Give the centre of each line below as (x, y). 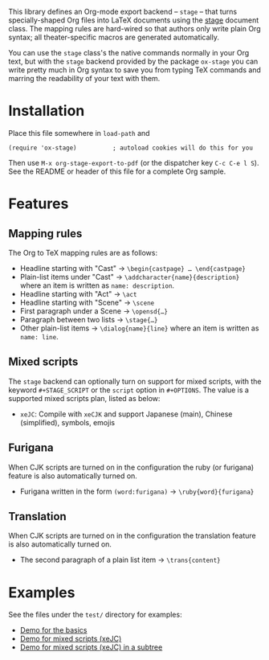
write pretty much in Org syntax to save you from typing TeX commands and (134, 70)
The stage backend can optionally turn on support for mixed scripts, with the (135, 381)
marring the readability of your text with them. (84, 78)
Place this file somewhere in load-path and (79, 133)
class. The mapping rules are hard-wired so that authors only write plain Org (134, 29)
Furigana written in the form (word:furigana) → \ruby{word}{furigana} (137, 491)
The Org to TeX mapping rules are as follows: (83, 252)
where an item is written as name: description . (97, 285)
